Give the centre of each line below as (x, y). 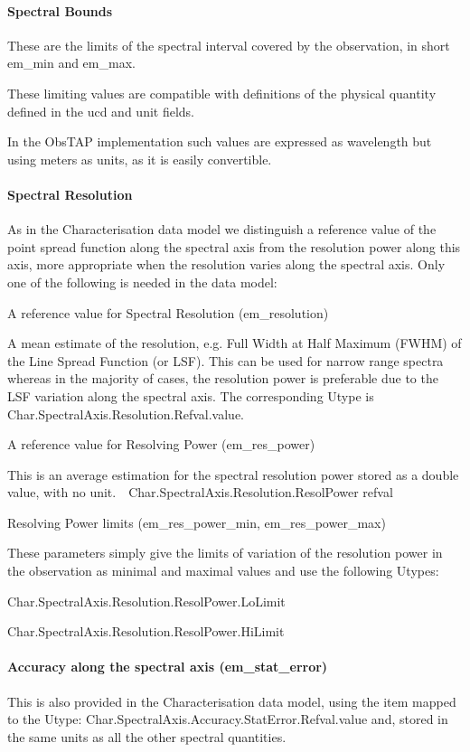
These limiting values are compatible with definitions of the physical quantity (222, 93)
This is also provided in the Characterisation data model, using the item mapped (232, 701)
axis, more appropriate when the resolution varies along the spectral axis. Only (226, 264)
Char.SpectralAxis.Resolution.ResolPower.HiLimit (146, 631)
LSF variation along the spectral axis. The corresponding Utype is (191, 395)
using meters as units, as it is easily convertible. (140, 159)
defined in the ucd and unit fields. (101, 111)
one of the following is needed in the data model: (142, 282)
